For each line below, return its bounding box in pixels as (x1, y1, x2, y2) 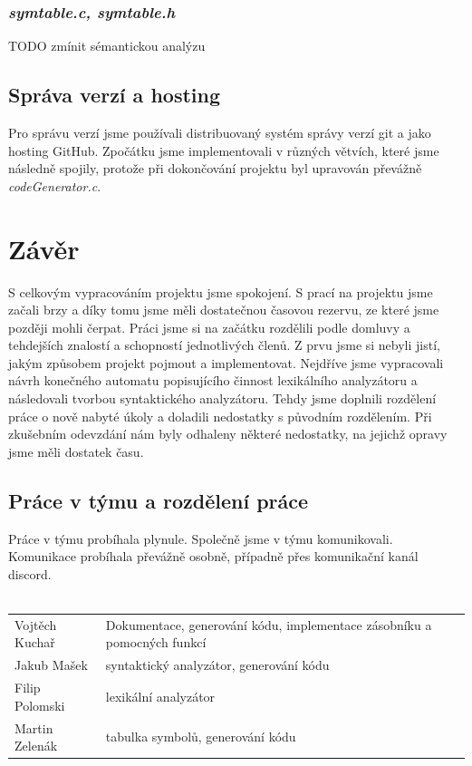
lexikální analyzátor (105, 686, 216, 705)
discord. (8, 564, 52, 583)
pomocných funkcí (105, 633, 207, 652)
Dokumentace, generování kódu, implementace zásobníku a (105, 615, 432, 634)
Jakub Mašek (14, 655, 88, 674)
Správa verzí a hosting (8, 81, 221, 109)
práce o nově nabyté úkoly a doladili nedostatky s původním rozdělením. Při (8, 406, 432, 425)
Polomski (14, 695, 65, 714)
